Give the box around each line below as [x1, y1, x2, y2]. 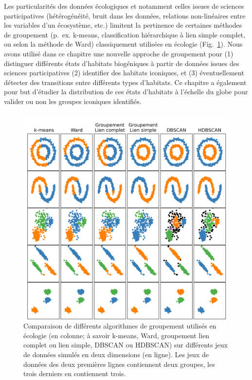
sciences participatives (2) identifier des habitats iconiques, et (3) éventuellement [4, 68, 244, 78]
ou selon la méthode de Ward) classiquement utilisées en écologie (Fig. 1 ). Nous [4, 39, 243, 49]
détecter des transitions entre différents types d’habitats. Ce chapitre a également [4, 77, 247, 87]
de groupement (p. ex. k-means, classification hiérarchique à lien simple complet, [4, 29, 245, 39]
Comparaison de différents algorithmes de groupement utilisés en [23, 321, 216, 331]
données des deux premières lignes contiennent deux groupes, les [23, 359, 215, 369]
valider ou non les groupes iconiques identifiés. [4, 96, 142, 106]
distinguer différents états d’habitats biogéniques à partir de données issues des [4, 58, 239, 68]
